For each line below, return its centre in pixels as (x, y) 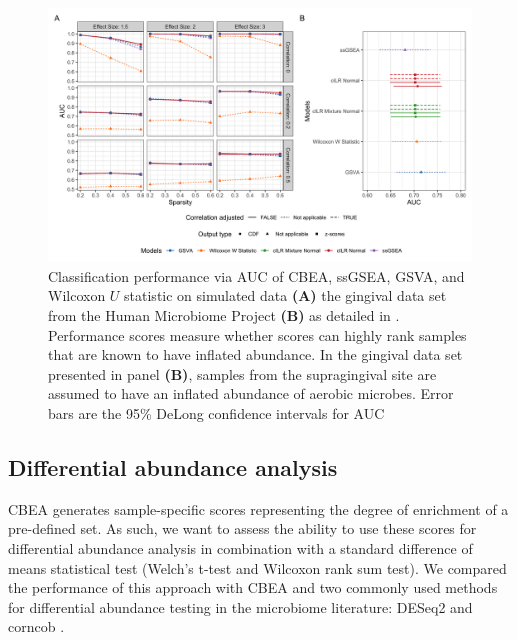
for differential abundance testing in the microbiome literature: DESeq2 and (240, 606)
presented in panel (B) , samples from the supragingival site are (242, 373)
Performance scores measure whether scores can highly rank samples (257, 334)
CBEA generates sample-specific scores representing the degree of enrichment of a (258, 508)
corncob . (36, 626)
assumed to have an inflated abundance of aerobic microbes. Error (251, 393)
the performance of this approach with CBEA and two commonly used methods (253, 587)
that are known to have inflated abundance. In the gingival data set (255, 354)
